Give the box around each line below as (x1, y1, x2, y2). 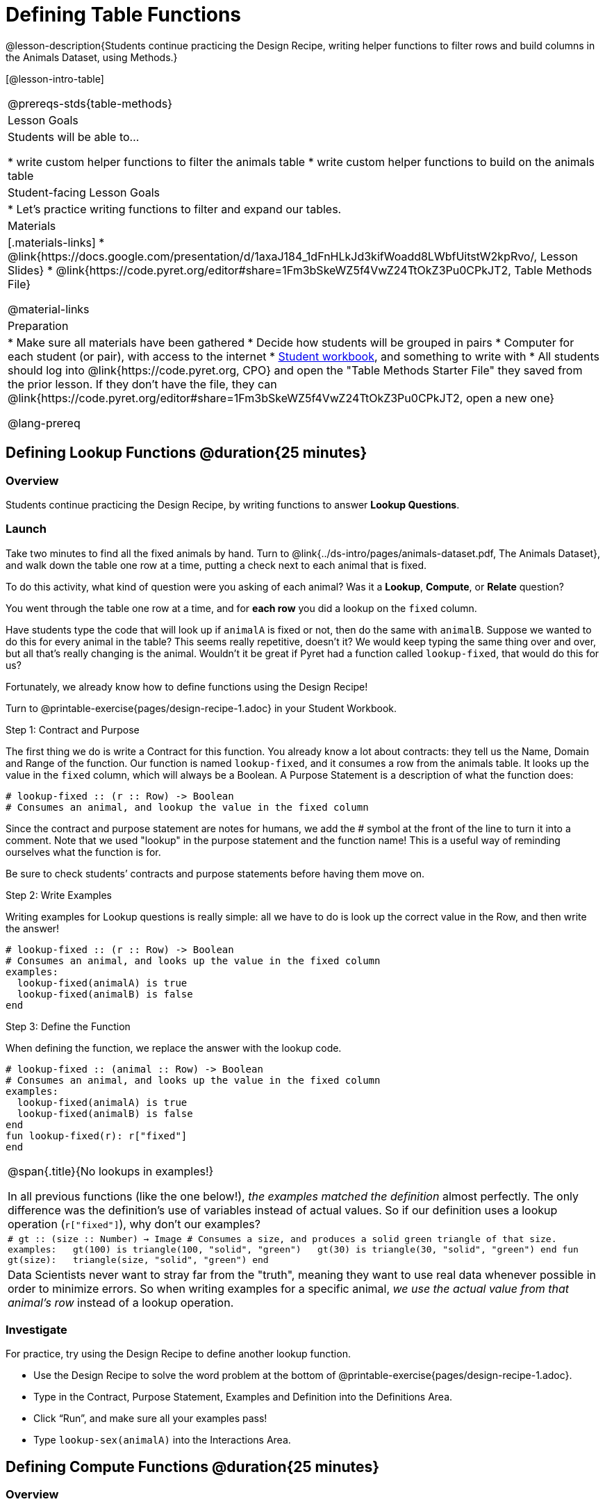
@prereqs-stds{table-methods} (8, 96, 172, 110)
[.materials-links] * (8, 235, 105, 249)
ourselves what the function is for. (6, 845, 161, 858)
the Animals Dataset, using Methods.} (6, 51, 178, 63)
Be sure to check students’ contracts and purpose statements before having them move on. (6, 867, 425, 879)
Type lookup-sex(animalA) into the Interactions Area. (33, 1434, 291, 1446)
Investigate (6, 1323, 67, 1337)
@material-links (8, 301, 90, 316)
